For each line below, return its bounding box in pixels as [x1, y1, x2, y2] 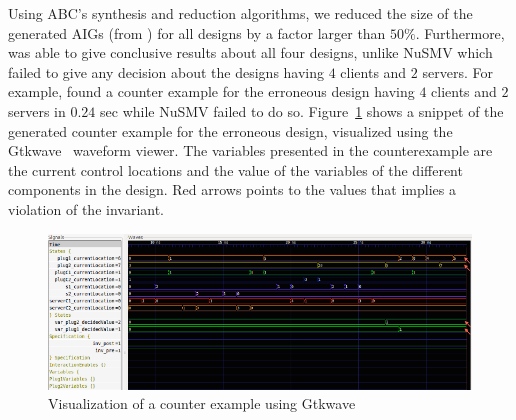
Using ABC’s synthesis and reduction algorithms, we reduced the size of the [8, 3, 473, 23]
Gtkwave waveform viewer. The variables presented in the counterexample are [8, 140, 493, 161]
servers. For [422, 61, 493, 82]
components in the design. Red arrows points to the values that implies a [8, 179, 456, 200]
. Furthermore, [415, 22, 505, 43]
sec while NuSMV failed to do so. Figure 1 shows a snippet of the [100, 100, 504, 121]
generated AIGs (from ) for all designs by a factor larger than [8, 22, 386, 43]
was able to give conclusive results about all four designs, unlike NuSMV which [8, 42, 493, 63]
